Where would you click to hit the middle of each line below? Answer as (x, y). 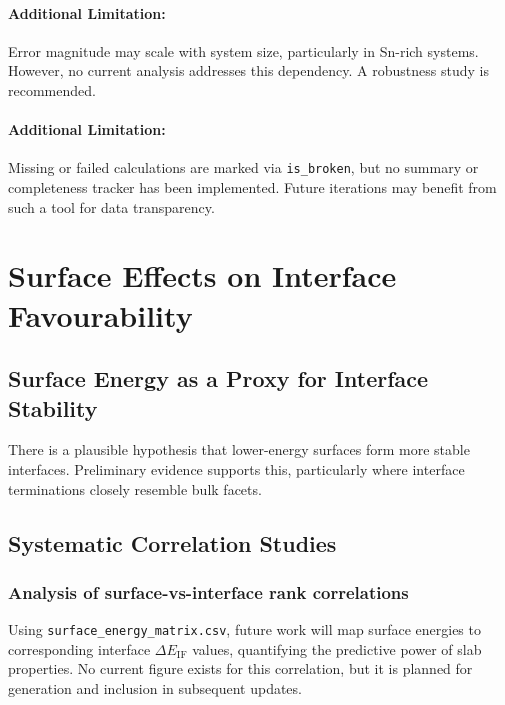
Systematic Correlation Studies (172, 542)
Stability (53, 407)
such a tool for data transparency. (111, 206)
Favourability (100, 314)
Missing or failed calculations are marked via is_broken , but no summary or (243, 167)
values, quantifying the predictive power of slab (337, 648)
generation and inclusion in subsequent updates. (155, 688)
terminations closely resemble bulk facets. (135, 488)
